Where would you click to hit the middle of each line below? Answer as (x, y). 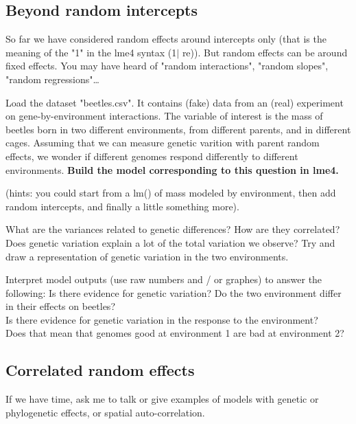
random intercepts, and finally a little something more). (122, 206)
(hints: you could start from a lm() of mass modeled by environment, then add (171, 193)
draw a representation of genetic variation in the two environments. (147, 256)
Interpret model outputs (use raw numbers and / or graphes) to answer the (164, 279)
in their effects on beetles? (60, 306)
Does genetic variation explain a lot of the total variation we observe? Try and (170, 242)
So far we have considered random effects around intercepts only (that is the (166, 39)
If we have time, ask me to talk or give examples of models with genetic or (162, 399)
